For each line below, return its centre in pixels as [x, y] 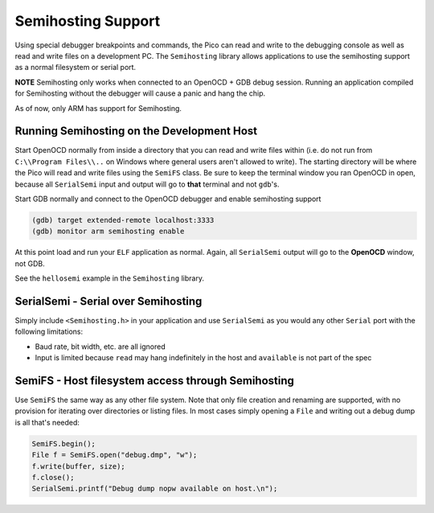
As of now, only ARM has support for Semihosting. [98, 108]
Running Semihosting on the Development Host [136, 131]
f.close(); [53, 478]
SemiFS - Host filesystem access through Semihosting [155, 381]
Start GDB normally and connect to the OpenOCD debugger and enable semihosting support [168, 199]
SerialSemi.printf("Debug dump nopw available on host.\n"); [155, 489]
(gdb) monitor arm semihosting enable [108, 232]
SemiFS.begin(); [64, 443]
